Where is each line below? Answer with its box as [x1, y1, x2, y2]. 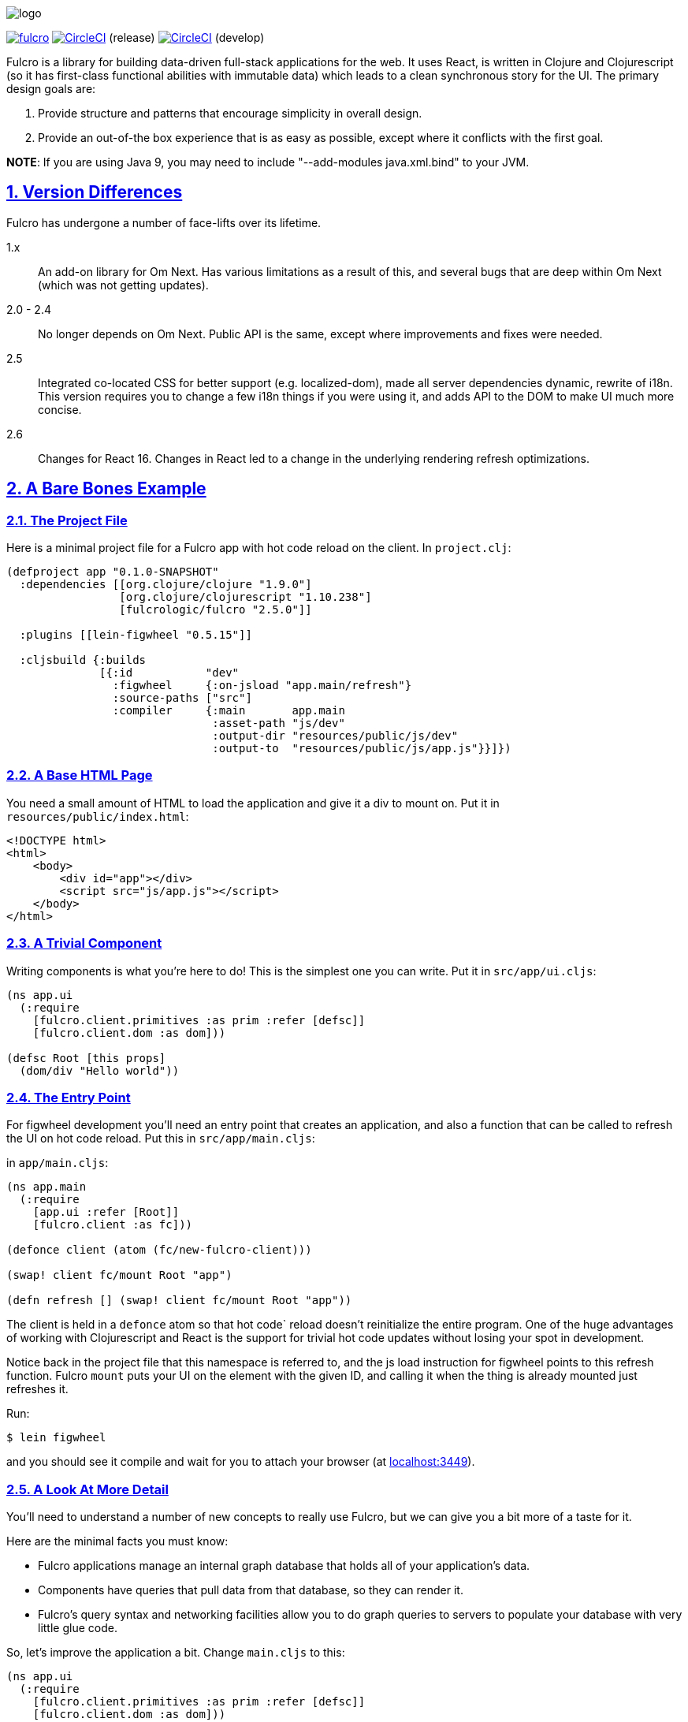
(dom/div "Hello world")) [19, 1064, 180, 1077]
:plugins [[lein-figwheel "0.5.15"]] [19, 628, 252, 642]
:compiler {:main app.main [112, 704, 345, 717]
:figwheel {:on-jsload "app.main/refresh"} [112, 679, 412, 692]
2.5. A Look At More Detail [6, 1481, 169, 1497]
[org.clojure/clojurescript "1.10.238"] [119, 591, 372, 604]
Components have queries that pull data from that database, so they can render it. [38, 1583, 463, 1597]
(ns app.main [6, 1180, 87, 1194]
